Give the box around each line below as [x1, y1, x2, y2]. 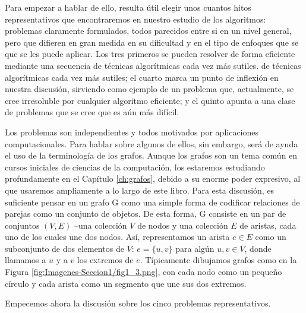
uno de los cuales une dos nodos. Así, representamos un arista [5, 230, 230, 243]
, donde [244, 242, 272, 254]
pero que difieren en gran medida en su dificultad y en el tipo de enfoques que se [5, 36, 299, 48]
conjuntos [5, 219, 40, 231]
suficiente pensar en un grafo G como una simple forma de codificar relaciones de [5, 195, 300, 208]
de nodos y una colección [137, 219, 228, 231]
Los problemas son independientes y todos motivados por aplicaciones [5, 125, 259, 138]
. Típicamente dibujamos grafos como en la [140, 254, 297, 266]
